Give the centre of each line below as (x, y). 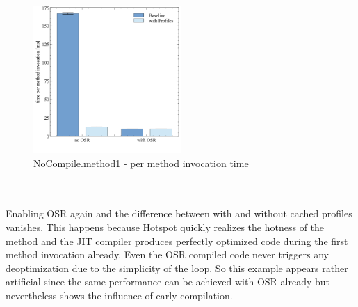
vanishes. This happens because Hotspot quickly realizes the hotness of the (165, 227)
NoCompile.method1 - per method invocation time (141, 163)
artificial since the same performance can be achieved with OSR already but (168, 282)
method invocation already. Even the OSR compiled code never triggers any (167, 254)
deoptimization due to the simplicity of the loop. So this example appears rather (177, 268)
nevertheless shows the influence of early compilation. (119, 295)
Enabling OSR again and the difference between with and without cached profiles (179, 213)
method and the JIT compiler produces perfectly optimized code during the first (177, 241)
